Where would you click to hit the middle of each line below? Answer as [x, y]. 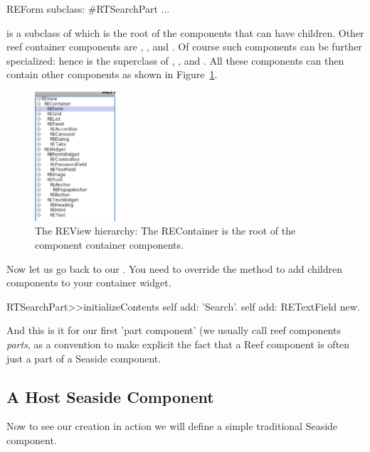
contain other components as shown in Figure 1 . [112, 74]
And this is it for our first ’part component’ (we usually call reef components [174, 330]
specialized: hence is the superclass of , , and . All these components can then [175, 60]
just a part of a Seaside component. [84, 358]
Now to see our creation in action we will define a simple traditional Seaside [172, 426]
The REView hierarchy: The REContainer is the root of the [165, 231]
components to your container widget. [89, 282]
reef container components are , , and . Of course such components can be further [184, 47]
